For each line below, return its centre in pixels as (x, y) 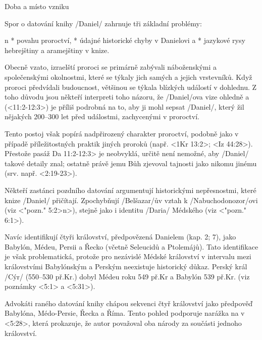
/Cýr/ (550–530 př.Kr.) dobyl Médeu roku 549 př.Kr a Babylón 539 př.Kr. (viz (127, 276)
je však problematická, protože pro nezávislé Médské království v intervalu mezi (128, 256)
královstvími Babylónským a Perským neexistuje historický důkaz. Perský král (126, 266)
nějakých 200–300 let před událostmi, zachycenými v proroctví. (102, 116)
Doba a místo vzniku (37, 6)
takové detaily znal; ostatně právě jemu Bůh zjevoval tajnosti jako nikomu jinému (131, 163)
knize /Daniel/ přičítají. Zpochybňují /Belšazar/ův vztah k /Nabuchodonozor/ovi (131, 200)
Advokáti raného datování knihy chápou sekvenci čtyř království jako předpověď (129, 303)
